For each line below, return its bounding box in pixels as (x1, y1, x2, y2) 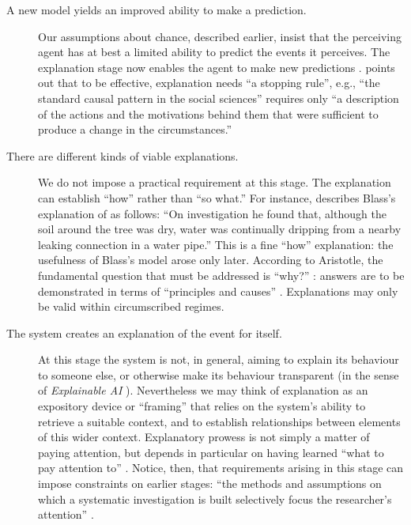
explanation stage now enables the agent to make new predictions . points (38, 59, 395, 75)
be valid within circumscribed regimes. (38, 298, 224, 315)
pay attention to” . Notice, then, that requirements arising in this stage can (38, 459, 404, 476)
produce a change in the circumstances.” (38, 121, 232, 138)
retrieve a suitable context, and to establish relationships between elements (38, 413, 401, 429)
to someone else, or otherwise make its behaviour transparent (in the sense (38, 366, 399, 383)
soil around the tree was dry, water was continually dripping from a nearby (38, 221, 402, 237)
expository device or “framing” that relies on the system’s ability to (38, 398, 366, 414)
